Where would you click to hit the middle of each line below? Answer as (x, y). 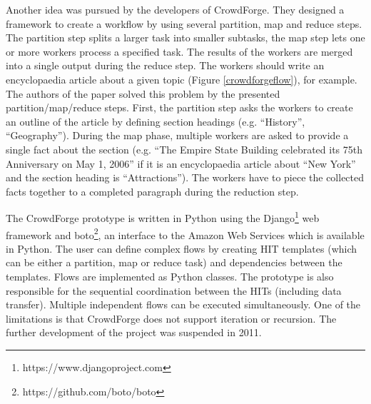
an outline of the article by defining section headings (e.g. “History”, (156, 121)
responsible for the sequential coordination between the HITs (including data (174, 290)
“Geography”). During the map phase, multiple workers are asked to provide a (177, 135)
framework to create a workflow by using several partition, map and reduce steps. (184, 23)
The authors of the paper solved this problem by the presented (143, 93)
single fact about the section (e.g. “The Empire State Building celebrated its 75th (184, 149)
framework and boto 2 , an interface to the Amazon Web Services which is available (185, 233)
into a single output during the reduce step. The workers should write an (165, 65)
